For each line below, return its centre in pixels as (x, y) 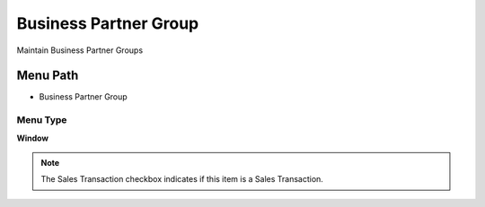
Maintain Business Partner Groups (80, 50)
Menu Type (42, 120)
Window (33, 138)
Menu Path (48, 76)
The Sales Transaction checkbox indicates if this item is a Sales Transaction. (182, 179)
